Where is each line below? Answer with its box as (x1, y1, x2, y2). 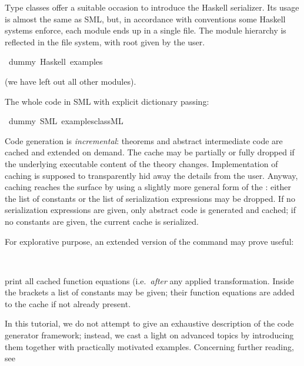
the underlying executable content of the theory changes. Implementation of (5, 157, 278, 169)
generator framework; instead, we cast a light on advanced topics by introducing (5, 329, 294, 341)
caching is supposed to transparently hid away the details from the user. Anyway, (5, 169, 298, 181)
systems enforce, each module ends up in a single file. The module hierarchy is (5, 24, 286, 36)
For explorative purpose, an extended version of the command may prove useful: (5, 235, 294, 247)
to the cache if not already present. (5, 297, 131, 310)
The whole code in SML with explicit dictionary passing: (5, 95, 209, 107)
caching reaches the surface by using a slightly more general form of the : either (5, 181, 292, 193)
